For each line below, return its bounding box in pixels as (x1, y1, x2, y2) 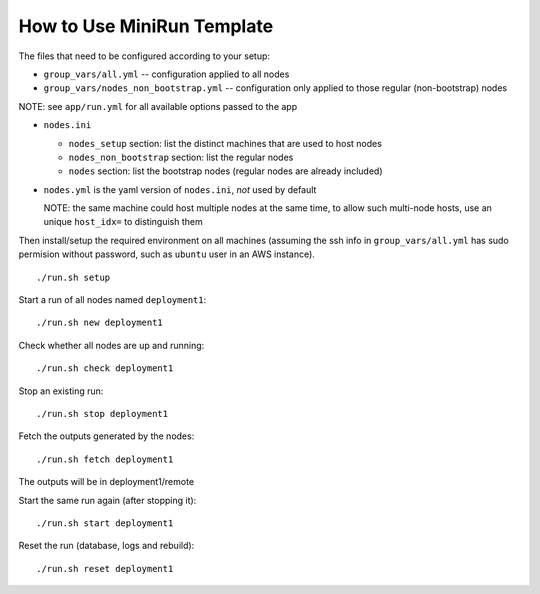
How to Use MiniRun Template (18, 15, 274, 37)
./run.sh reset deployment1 (36, 563, 174, 574)
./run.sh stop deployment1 (36, 408, 169, 419)
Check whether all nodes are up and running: (18, 339, 205, 351)
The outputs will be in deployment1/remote (18, 476, 195, 488)
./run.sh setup (36, 271, 111, 283)
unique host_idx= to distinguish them (43, 216, 204, 228)
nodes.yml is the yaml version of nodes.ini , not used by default (43, 183, 317, 195)
